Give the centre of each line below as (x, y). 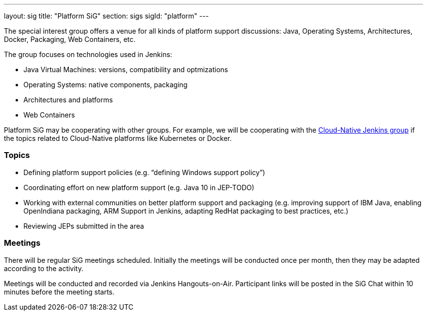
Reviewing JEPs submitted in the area (84, 226)
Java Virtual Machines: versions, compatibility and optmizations (126, 69)
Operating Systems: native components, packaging (106, 85)
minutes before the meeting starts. (59, 292)
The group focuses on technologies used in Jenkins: (88, 54)
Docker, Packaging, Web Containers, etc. (70, 39)
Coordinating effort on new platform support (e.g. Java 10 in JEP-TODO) (139, 187)
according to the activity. (44, 268)
